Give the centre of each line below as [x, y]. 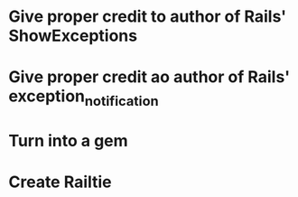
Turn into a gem [68, 141]
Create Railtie [60, 182]
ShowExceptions [73, 36]
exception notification [84, 98]
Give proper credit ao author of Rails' [149, 77]
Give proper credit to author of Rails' [148, 17]
